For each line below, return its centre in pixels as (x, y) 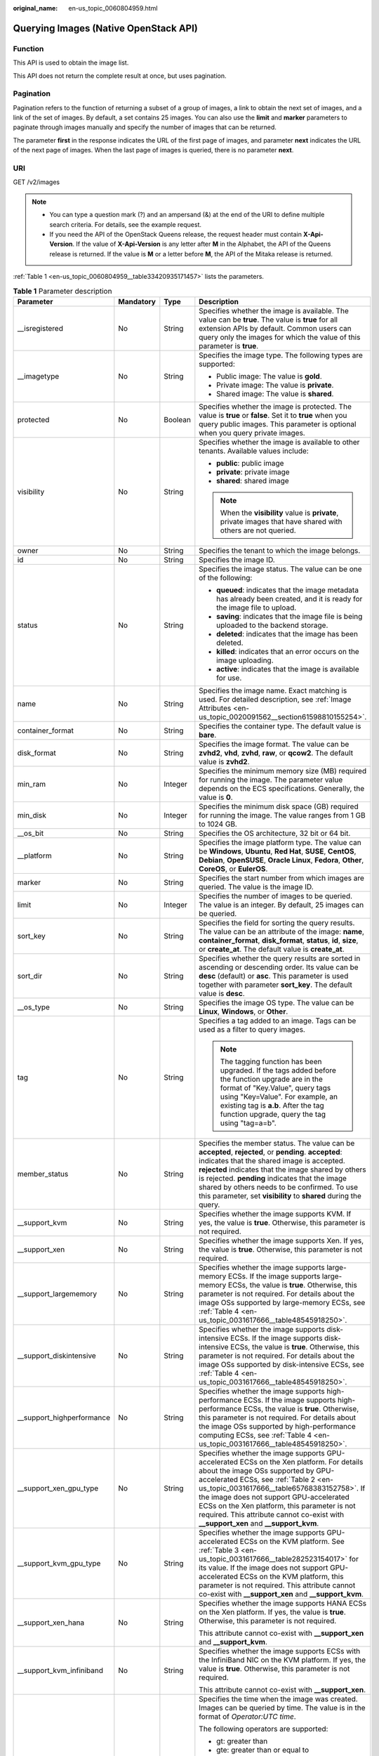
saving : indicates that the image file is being (290, 616)
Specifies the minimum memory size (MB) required (283, 771)
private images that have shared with (281, 521)
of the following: (226, 577)
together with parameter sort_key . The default (275, 985)
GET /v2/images (36, 182)
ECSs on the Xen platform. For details (301, 1462)
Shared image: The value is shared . (275, 393)
